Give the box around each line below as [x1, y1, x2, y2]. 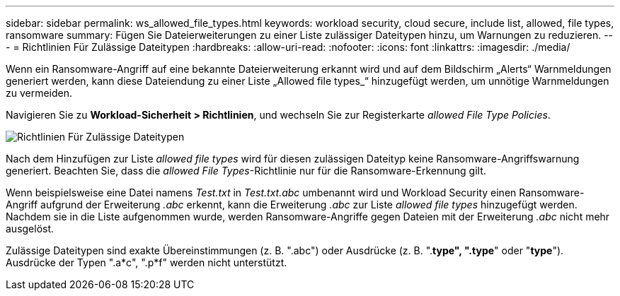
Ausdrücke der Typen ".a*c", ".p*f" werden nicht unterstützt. [6, 256, 287, 268]
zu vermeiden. [6, 87, 73, 99]
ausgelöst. [6, 223, 54, 235]
